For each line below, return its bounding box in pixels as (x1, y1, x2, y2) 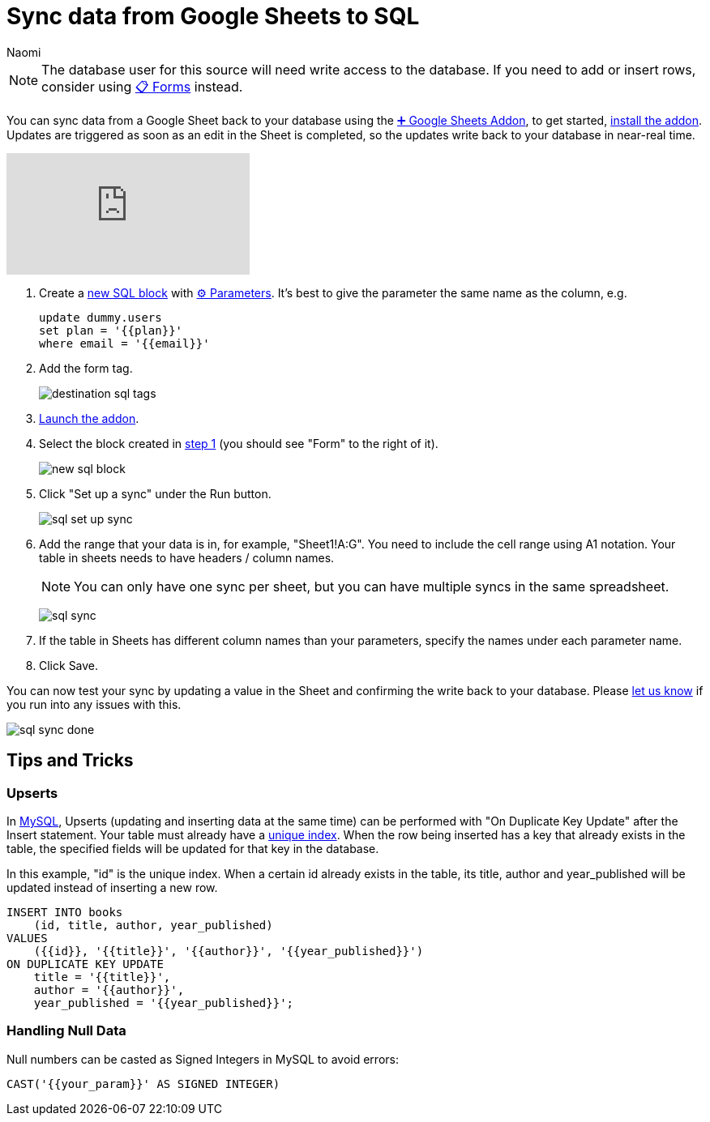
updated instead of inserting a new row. (6, 880, 218, 894)
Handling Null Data (6, 1022, 126, 1039)
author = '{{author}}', (33, 983, 185, 996)
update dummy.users (39, 310, 162, 324)
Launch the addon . (39, 411, 139, 425)
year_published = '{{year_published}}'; (33, 996, 294, 1009)
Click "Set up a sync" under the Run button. (39, 486, 272, 501)
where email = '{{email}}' (39, 336, 210, 350)
